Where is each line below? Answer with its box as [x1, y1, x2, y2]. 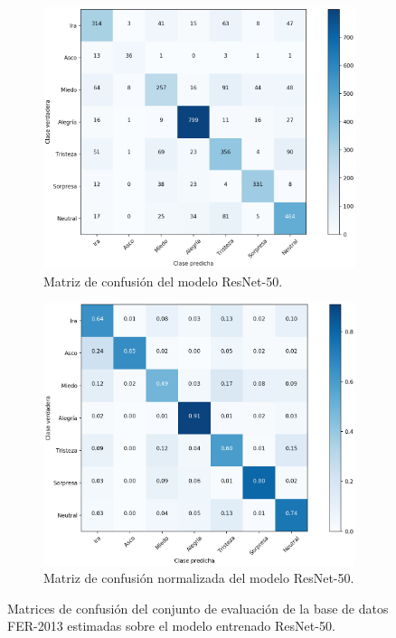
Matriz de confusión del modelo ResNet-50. [43, 271, 283, 290]
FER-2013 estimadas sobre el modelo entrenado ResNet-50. [7, 616, 335, 635]
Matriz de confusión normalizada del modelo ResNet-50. [43, 568, 354, 587]
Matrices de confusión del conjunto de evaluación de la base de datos [7, 598, 389, 617]
